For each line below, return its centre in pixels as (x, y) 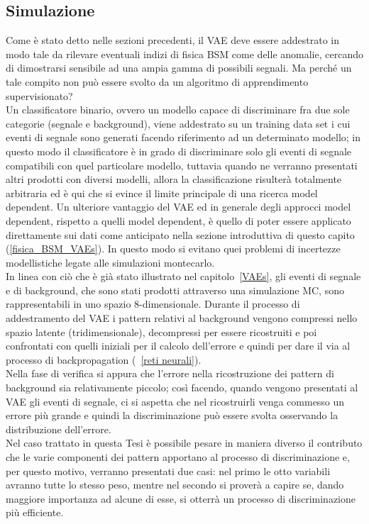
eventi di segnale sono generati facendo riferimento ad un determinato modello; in (183, 137)
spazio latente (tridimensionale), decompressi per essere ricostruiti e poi (161, 331)
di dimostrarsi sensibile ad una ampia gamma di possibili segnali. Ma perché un (179, 68)
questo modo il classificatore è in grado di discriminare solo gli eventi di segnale (179, 151)
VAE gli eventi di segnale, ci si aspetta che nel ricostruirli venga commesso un (175, 401)
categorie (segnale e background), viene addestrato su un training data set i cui (178, 123)
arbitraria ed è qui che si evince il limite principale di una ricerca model (162, 193)
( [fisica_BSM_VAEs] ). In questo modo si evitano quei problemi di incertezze (173, 249)
